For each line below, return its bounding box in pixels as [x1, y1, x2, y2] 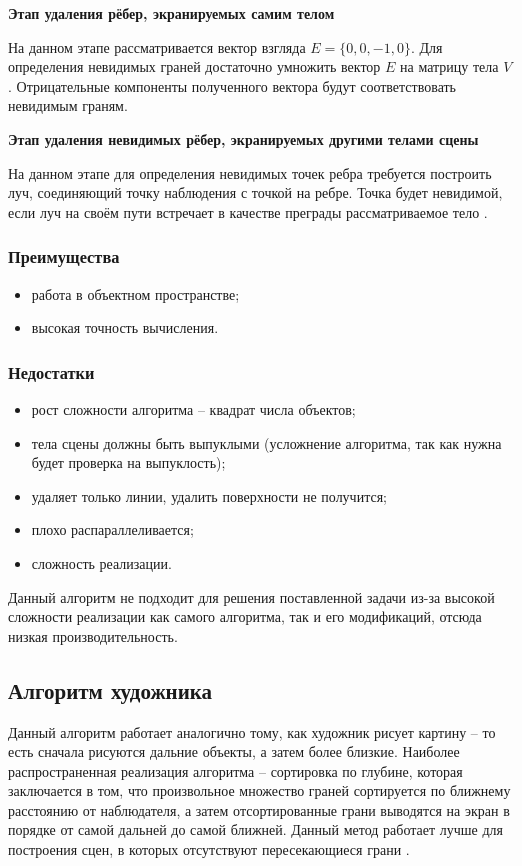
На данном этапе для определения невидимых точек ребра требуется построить [8, 162, 492, 183]
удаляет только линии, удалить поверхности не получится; [31, 485, 387, 506]
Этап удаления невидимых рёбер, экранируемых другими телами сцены [8, 128, 479, 149]
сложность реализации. [31, 552, 172, 573]
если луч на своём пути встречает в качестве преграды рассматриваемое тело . [8, 201, 488, 222]
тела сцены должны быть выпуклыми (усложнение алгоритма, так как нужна [31, 432, 502, 453]
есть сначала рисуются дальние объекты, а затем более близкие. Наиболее [8, 741, 460, 762]
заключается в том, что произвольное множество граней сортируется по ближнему [8, 780, 511, 801]
